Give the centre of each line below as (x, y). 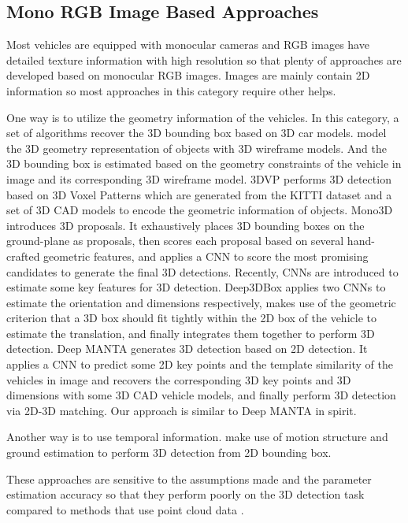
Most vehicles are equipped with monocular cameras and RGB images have (188, 45)
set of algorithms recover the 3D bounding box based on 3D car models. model (197, 133)
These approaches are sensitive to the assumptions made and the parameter (189, 478)
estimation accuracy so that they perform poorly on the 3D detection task (185, 494)
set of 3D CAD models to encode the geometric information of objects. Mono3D (200, 210)
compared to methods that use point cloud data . (125, 509)
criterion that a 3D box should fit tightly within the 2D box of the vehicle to (191, 318)
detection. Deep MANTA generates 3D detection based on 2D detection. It (187, 349)
